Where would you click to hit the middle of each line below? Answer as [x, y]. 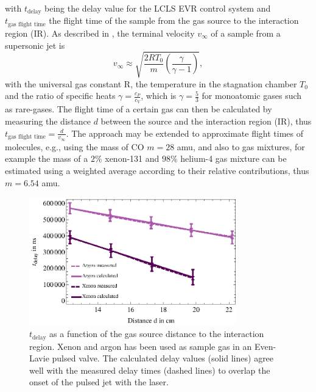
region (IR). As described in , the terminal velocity [100, 33]
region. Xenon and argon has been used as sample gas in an [141, 346]
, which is [159, 96]
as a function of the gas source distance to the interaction [157, 334]
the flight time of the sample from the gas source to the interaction [174, 20]
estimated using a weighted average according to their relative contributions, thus [157, 171]
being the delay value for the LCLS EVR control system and [158, 8]
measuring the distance [48, 121]
